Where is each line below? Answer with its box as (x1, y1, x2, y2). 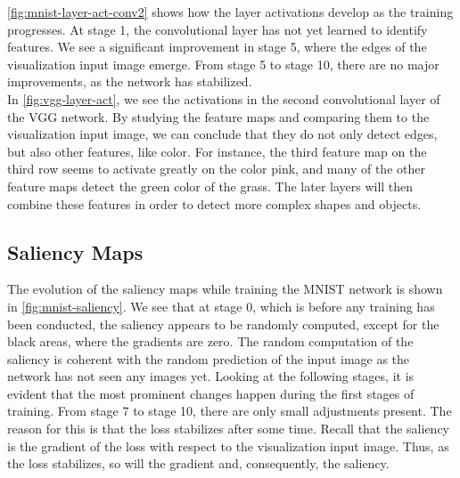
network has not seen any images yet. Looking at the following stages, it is (7, 367, 415, 385)
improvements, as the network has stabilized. (7, 72, 252, 91)
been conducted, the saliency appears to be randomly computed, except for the (7, 314, 439, 333)
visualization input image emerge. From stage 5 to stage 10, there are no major (7, 54, 439, 73)
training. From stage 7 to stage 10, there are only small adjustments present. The (7, 401, 452, 420)
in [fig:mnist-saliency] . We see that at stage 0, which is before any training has (7, 296, 435, 315)
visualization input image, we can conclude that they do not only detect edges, (7, 125, 438, 143)
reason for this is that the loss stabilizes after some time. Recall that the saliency (7, 419, 449, 438)
